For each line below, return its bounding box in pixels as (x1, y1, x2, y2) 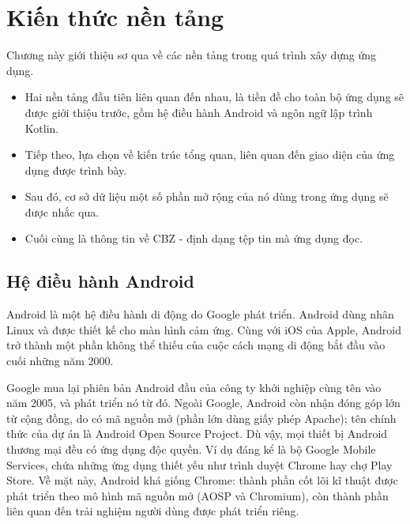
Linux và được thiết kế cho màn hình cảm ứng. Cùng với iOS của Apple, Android (6, 321, 401, 337)
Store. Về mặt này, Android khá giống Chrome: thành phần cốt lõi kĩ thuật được (6, 472, 398, 488)
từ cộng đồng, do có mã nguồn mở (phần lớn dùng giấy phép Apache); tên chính (6, 409, 397, 426)
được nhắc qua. (24, 203, 100, 220)
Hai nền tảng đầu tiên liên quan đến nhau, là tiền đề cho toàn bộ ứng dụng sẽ (24, 89, 404, 105)
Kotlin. (24, 119, 59, 136)
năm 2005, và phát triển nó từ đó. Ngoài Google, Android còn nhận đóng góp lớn (6, 394, 401, 411)
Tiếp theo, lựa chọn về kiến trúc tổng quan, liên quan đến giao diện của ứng (24, 146, 395, 163)
